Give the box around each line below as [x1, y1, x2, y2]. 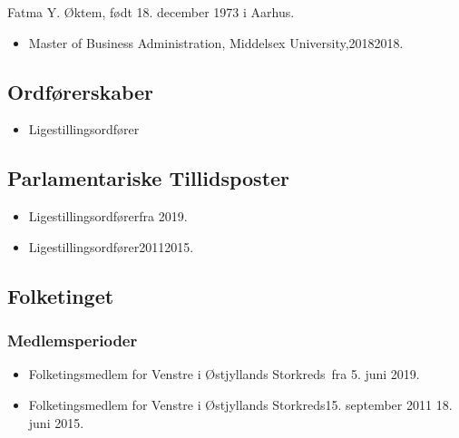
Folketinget [7, 281, 114, 309]
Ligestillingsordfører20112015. [28, 237, 194, 256]
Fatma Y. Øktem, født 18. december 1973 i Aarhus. [7, 3, 295, 21]
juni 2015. [28, 413, 84, 432]
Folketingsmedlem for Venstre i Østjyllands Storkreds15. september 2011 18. [28, 394, 453, 414]
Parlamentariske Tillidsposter [7, 164, 290, 192]
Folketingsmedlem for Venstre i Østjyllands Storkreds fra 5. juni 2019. [28, 365, 420, 384]
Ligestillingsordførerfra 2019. [28, 207, 188, 226]
